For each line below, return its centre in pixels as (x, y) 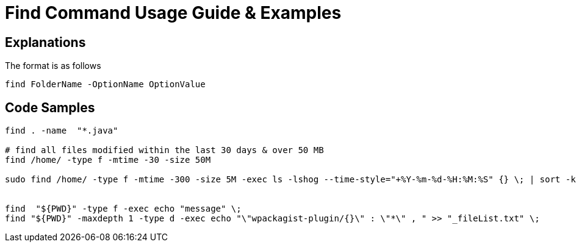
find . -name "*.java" (62, 131)
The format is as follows (53, 66)
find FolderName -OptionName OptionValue (105, 84)
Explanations (45, 42)
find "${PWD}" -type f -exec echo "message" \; (123, 209)
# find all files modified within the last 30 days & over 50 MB (164, 150)
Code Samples (50, 107)
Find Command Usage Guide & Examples (173, 13)
